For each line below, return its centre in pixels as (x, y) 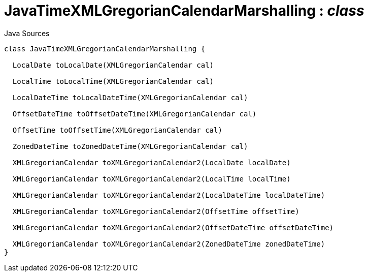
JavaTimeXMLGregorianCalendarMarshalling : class (184, 11)
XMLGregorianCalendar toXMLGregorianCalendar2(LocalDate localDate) (152, 162)
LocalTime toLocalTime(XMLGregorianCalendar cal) (113, 81)
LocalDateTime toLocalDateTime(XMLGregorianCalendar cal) (130, 97)
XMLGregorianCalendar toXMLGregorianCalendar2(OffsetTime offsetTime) (156, 211)
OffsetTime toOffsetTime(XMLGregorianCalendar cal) (117, 130)
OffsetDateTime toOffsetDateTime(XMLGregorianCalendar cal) (135, 114)
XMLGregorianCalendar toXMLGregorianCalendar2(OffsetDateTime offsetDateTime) (173, 227)
